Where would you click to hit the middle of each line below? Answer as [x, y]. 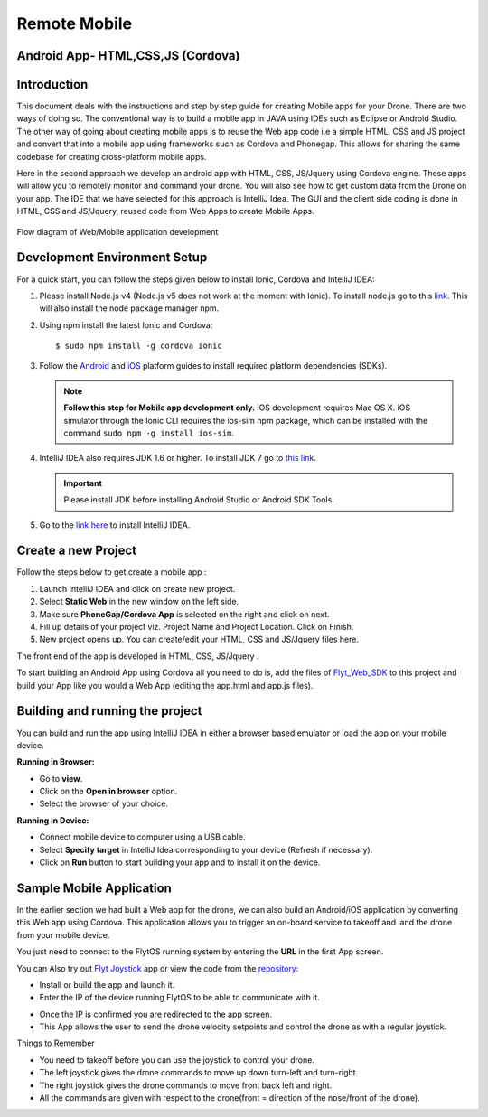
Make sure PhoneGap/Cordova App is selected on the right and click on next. [184, 614]
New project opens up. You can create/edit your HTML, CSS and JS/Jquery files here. [199, 639]
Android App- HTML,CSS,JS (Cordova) [128, 56]
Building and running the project [109, 711]
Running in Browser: [56, 762]
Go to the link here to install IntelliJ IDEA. [115, 525]
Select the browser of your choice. [104, 803]
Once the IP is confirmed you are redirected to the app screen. [156, 1014]
